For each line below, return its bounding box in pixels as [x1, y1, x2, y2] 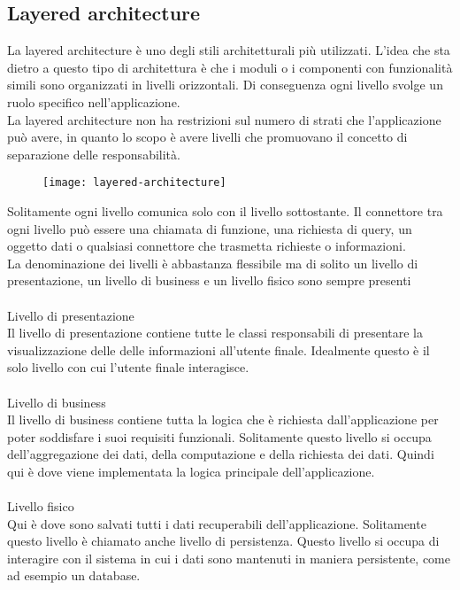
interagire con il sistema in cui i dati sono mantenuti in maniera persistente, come [7, 548, 451, 567]
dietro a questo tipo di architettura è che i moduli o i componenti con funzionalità [7, 58, 453, 76]
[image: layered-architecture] [42, 176, 226, 190]
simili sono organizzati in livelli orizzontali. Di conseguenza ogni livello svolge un [7, 75, 443, 94]
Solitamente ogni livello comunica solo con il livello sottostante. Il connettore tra [7, 202, 443, 221]
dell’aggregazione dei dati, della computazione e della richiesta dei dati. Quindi [7, 445, 434, 463]
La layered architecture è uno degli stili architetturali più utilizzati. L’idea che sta [7, 41, 450, 59]
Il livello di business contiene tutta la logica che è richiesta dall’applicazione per [7, 410, 439, 429]
